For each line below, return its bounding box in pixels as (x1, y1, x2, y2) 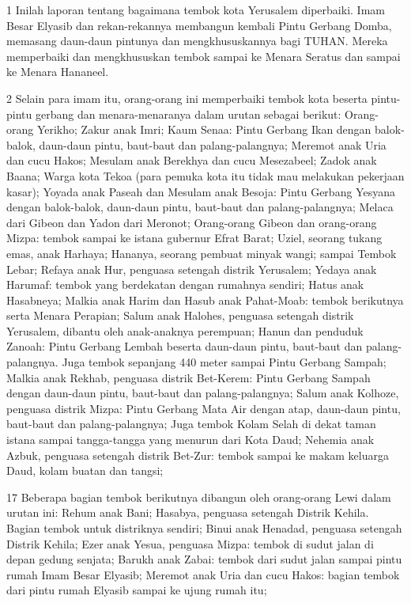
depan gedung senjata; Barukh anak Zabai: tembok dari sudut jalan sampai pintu (6, 551, 402, 567)
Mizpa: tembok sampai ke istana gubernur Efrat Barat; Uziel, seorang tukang (6, 229, 383, 246)
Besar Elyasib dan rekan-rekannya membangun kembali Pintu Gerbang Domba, (6, 17, 392, 33)
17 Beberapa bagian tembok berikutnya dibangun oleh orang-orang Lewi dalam (6, 488, 391, 505)
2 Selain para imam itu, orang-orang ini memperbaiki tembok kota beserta (6, 89, 368, 106)
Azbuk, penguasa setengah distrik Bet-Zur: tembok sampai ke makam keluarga (6, 446, 389, 463)
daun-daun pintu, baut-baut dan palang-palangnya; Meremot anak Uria (39, 136, 386, 153)
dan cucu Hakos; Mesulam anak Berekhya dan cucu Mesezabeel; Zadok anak (6, 152, 377, 169)
